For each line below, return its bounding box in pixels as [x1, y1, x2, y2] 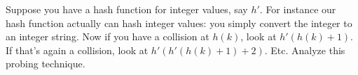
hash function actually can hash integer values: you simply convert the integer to [6, 15, 352, 30]
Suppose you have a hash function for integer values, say [6, 2, 248, 16]
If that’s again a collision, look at [6, 42, 149, 57]
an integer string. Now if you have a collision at [6, 29, 209, 44]
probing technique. [6, 56, 85, 71]
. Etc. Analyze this [264, 42, 345, 57]
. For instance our [259, 2, 336, 16]
